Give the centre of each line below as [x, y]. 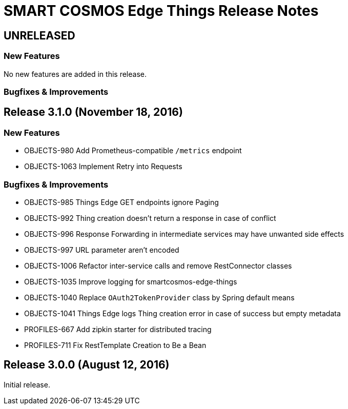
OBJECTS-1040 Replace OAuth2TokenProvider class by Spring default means [159, 297]
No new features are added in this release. [75, 74]
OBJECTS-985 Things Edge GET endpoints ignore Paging [121, 202]
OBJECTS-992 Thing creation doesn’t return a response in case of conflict [150, 218]
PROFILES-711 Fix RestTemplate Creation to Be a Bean [115, 345]
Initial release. [27, 384]
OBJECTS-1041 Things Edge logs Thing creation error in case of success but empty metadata [182, 313]
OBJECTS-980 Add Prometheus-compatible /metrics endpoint [133, 151]
